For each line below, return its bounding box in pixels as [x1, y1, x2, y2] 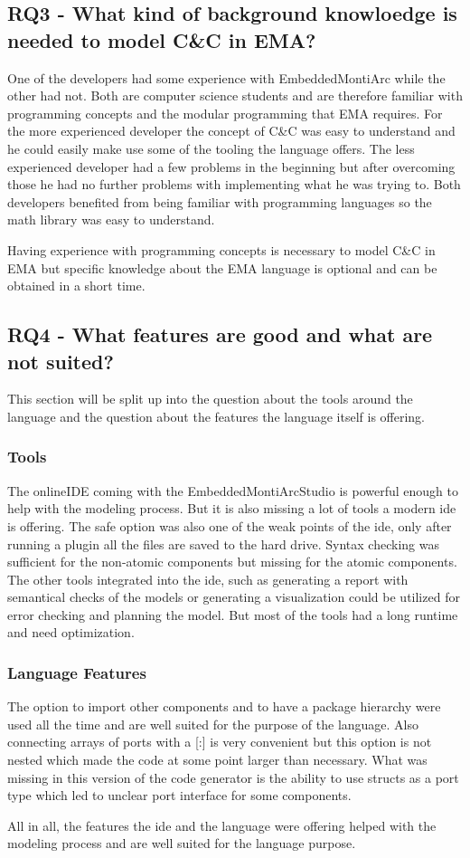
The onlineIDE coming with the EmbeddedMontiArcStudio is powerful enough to [7, 481, 458, 500]
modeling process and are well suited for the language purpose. [7, 834, 356, 853]
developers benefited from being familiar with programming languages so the [7, 192, 432, 211]
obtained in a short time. [7, 276, 146, 295]
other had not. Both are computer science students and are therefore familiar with [7, 86, 463, 105]
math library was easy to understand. [7, 210, 215, 229]
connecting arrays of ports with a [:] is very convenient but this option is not [7, 732, 432, 751]
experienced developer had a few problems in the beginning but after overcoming [7, 157, 456, 176]
